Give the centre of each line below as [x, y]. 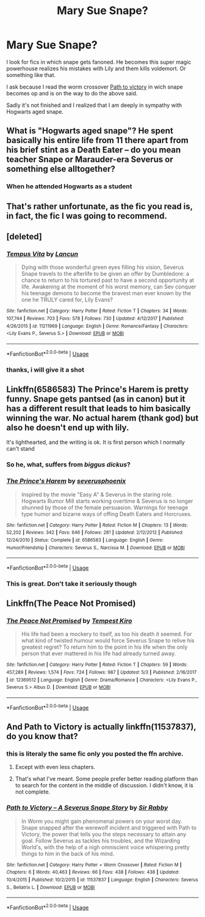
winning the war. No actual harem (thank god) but [103, 418]
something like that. [31, 75]
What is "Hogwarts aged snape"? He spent [90, 131]
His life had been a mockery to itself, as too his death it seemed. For [106, 634]
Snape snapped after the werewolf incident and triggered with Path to [109, 827]
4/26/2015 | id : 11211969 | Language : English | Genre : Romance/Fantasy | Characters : [98, 326]
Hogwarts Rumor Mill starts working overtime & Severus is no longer [107, 501]
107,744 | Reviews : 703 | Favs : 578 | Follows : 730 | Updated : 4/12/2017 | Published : [95, 319]
